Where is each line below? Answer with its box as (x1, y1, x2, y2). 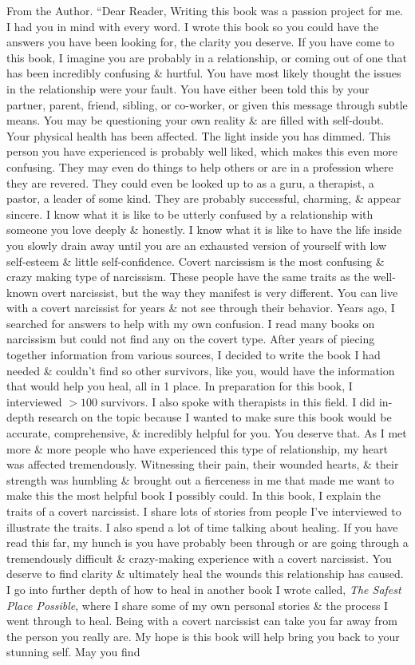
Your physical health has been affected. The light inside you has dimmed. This (6, 127, 391, 144)
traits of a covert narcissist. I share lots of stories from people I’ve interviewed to (6, 503, 401, 519)
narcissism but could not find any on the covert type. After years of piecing (6, 331, 375, 347)
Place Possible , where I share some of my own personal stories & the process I (6, 596, 389, 613)
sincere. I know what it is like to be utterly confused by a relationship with (6, 205, 373, 222)
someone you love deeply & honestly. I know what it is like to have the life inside (6, 221, 402, 238)
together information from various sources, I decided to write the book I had (6, 346, 381, 363)
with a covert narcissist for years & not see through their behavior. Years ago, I (6, 299, 395, 316)
